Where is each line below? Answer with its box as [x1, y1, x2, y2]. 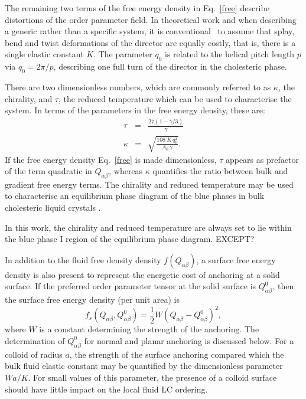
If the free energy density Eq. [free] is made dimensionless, [5, 153, 217, 165]
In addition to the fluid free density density [5, 253, 161, 266]
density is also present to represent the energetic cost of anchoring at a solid [5, 268, 280, 280]
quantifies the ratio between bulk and [152, 165, 288, 177]
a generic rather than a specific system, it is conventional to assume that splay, [5, 25, 295, 37]
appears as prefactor [225, 153, 299, 165]
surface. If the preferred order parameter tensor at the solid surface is [5, 280, 256, 292]
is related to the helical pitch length [165, 48, 295, 60]
